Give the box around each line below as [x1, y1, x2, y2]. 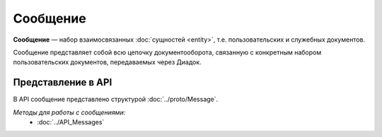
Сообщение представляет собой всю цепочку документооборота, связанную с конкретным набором [13, 48, 322, 56]
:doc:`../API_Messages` [37, 118, 105, 126]
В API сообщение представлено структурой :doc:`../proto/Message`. [13, 95, 219, 104]
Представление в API [13, 76, 112, 88]
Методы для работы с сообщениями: [13, 108, 126, 117]
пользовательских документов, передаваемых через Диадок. [13, 58, 202, 66]
